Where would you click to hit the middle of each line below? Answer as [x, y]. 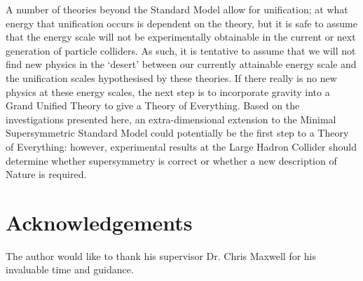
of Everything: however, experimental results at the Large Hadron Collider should [181, 146]
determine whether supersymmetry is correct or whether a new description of [171, 160]
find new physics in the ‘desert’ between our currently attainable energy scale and [181, 64]
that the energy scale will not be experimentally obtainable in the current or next [181, 37]
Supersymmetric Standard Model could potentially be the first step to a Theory [177, 133]
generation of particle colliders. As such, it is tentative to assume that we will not [181, 50]
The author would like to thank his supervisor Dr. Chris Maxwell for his [161, 255]
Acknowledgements [99, 222]
